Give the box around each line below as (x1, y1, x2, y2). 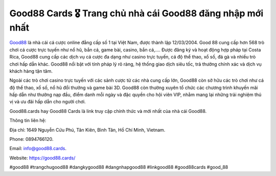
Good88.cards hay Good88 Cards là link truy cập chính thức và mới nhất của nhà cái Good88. (9, 108, 207, 114)
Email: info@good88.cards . (9, 145, 66, 152)
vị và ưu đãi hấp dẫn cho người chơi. (9, 99, 86, 105)
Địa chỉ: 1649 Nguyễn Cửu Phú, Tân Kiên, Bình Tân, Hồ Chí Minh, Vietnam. (9, 127, 166, 133)
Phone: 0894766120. (9, 136, 54, 142)
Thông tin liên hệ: (9, 118, 47, 124)
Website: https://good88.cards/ (9, 155, 76, 161)
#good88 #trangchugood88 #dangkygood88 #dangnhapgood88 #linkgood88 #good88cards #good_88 (9, 164, 228, 170)
